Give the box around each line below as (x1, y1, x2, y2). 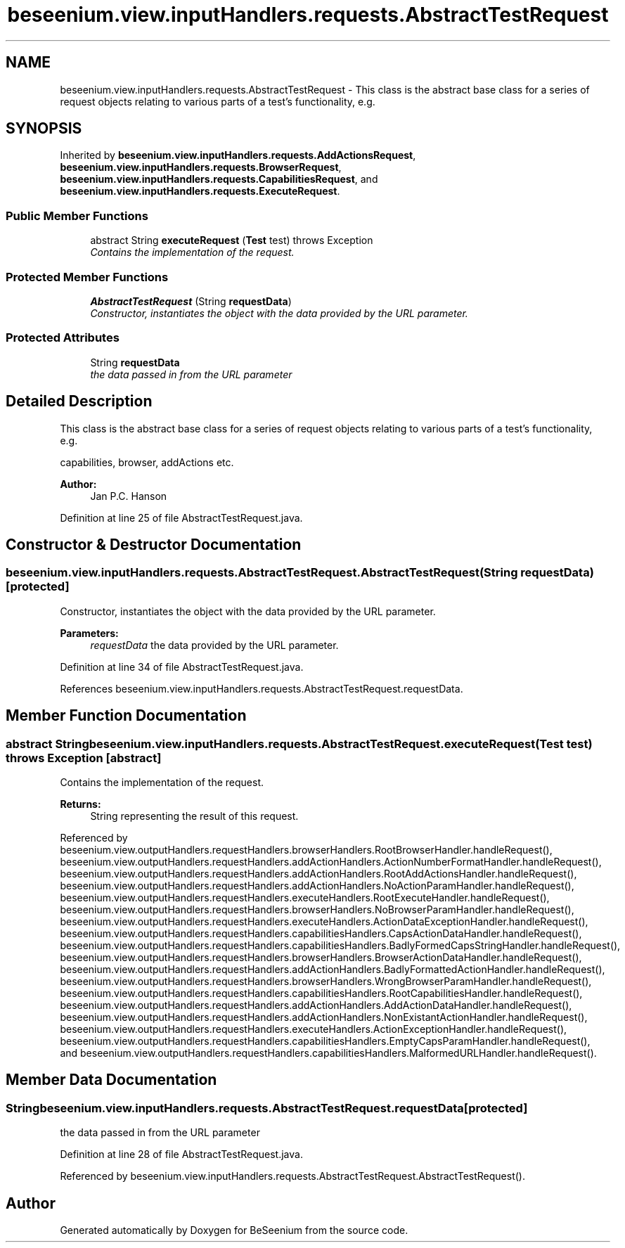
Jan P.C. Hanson (90, 489, 167, 502)
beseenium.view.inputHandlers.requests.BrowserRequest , (60, 161, 342, 174)
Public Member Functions (6, 208, 148, 223)
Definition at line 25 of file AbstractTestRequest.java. (60, 511, 303, 524)
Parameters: (60, 626, 119, 639)
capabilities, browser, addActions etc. (60, 456, 234, 468)
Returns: (60, 797, 101, 810)
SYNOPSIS (6, 120, 82, 138)
